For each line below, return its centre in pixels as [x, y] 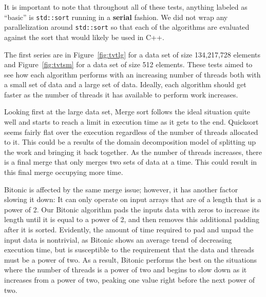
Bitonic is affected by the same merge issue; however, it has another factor [121, 189]
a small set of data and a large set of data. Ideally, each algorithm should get [125, 84]
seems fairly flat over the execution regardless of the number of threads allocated [131, 132]
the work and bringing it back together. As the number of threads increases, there [133, 152]
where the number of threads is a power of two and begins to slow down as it [126, 270]
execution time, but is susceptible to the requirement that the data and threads [129, 250]
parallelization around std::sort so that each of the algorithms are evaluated [127, 27]
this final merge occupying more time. [64, 172]
